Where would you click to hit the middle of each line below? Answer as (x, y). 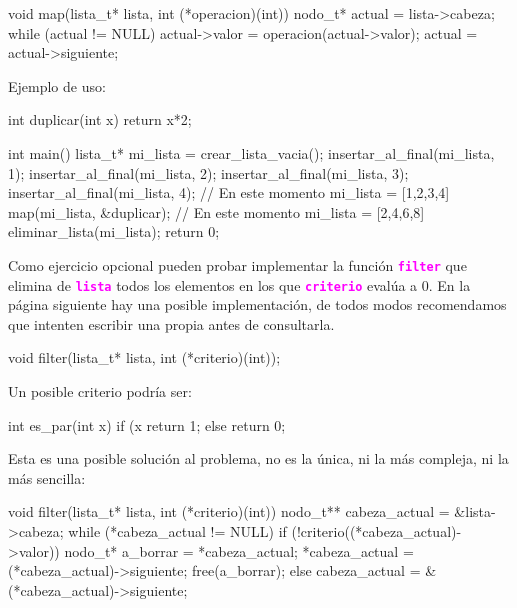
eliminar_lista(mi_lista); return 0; (114, 231)
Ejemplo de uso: (57, 85)
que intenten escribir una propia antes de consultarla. (171, 323)
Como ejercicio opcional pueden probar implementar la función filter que (237, 264)
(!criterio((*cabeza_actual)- (376, 531)
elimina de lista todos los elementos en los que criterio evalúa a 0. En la (239, 284)
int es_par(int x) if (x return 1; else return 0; (147, 424)
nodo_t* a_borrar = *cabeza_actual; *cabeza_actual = (239, 550)
